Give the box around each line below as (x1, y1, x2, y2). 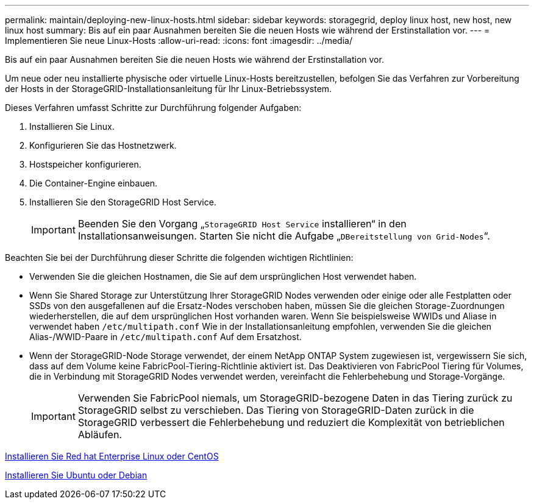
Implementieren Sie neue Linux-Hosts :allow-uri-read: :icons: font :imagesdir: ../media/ (5, 35, 352, 46)
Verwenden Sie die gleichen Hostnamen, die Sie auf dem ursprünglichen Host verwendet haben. (29, 271, 417, 282)
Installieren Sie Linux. (29, 121, 115, 132)
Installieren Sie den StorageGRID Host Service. (29, 197, 216, 207)
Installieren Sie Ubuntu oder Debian (5, 470, 148, 480)
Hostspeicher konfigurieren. (29, 159, 141, 169)
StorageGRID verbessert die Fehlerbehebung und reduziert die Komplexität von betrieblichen (77, 416, 505, 428)
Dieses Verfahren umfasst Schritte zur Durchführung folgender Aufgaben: (5, 102, 302, 113)
